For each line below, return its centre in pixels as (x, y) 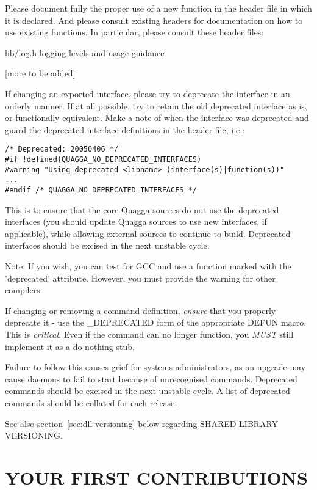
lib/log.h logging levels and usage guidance (85, 52)
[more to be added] (40, 73)
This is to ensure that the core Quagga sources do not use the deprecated (142, 209)
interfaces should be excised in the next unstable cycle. (107, 245)
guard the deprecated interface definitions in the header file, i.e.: (125, 129)
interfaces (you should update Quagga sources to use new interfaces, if (136, 221)
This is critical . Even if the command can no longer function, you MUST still (149, 334)
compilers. (24, 290)
